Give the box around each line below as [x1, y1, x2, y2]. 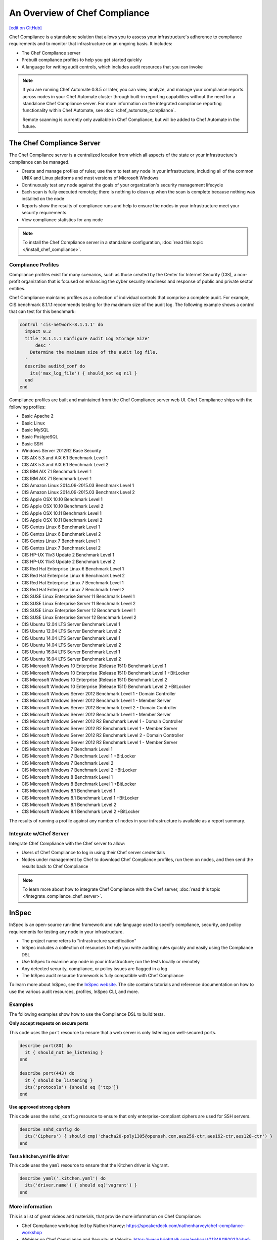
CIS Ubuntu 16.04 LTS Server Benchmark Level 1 [21, 649, 121, 655]
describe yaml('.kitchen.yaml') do [19, 1176, 106, 1181]
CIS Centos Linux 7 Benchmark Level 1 [21, 538, 100, 544]
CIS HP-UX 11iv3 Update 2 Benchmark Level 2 [21, 558, 116, 565]
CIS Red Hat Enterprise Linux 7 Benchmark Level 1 [21, 579, 124, 585]
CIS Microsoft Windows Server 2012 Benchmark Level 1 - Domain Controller [21, 690, 176, 696]
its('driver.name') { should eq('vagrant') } [25, 1182, 137, 1188]
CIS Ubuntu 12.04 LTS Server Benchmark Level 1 [21, 621, 121, 627]
